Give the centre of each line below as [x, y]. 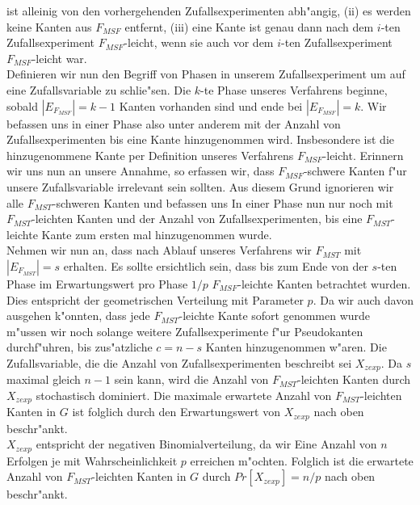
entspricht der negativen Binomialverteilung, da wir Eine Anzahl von [206, 444]
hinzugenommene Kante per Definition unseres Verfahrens [150, 155]
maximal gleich [44, 379]
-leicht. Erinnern [363, 155]
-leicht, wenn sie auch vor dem [199, 42]
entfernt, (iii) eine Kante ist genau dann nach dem [249, 26]
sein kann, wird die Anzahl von [191, 379]
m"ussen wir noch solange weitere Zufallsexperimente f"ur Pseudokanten [185, 331]
